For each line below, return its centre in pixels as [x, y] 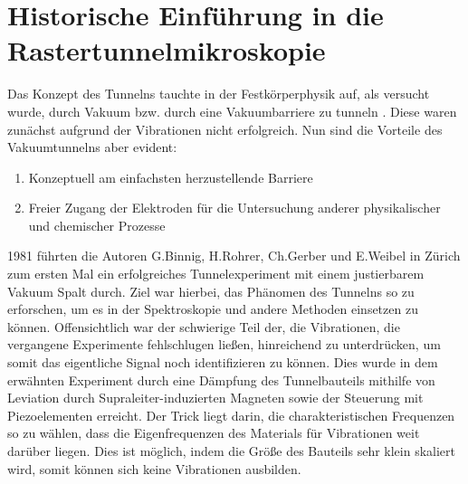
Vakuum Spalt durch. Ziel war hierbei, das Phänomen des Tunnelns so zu [211, 291]
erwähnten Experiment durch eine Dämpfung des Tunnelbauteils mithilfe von [221, 380]
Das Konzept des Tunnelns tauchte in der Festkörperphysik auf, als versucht [219, 94]
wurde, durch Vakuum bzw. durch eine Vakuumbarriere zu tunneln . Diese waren [232, 111]
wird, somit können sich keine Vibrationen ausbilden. [154, 468]
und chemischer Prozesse [97, 225]
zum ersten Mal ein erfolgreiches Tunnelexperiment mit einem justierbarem [216, 274]
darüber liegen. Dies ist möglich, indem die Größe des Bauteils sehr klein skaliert [232, 451]
